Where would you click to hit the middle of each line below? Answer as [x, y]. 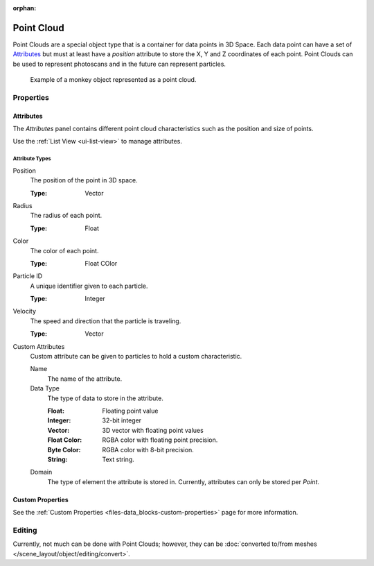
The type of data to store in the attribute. [106, 398]
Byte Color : [64, 449]
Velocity [25, 311]
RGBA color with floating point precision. [160, 440]
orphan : [25, 8]
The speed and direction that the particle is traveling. [106, 321]
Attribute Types [32, 159]
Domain [41, 472]
